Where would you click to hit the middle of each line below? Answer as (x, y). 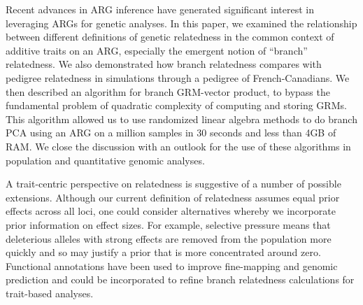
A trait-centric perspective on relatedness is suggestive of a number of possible (173, 184)
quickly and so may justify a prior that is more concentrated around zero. (163, 252)
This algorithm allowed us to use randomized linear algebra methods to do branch (181, 119)
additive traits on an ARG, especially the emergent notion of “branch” (157, 50)
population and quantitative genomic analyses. (105, 160)
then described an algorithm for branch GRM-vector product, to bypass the (168, 91)
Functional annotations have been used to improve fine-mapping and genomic (172, 265)
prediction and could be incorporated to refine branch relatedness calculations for (180, 279)
